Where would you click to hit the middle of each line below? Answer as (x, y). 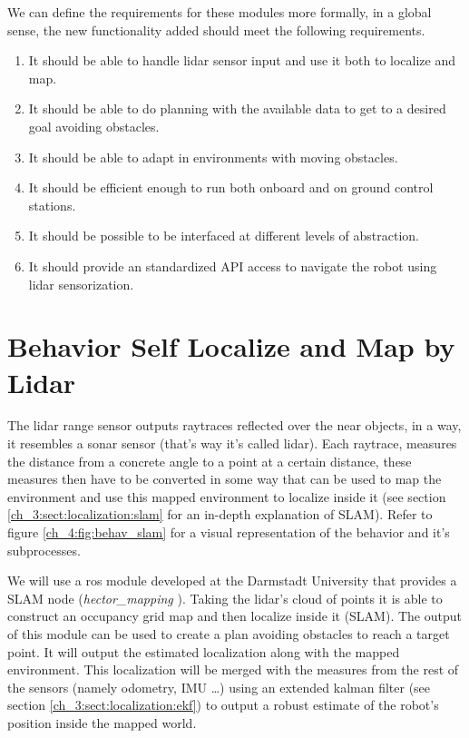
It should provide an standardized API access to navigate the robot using (233, 266)
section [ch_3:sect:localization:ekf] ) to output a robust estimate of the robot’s (223, 705)
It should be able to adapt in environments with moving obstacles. (213, 157)
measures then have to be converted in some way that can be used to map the (225, 479)
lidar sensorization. (81, 284)
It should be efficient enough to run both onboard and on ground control (231, 187)
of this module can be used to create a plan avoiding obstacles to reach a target (229, 633)
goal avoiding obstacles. (94, 126)
